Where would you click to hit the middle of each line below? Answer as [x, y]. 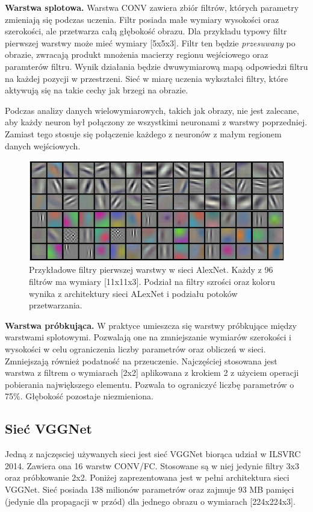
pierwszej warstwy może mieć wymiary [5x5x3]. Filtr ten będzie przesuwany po [150, 42]
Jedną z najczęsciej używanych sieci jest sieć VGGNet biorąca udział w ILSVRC [153, 454]
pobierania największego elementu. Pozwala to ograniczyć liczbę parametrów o [150, 384]
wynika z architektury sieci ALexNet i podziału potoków [133, 293]
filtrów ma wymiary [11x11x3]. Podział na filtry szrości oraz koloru [152, 282]
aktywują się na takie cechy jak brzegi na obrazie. [97, 90]
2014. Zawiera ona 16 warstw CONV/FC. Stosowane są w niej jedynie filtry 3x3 [152, 465]
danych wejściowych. [43, 145]
